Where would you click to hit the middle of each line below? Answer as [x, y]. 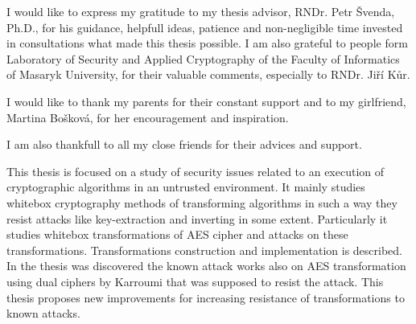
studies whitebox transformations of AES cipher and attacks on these [177, 234]
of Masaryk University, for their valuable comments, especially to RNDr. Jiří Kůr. [208, 74]
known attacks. [43, 313]
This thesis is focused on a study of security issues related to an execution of [196, 171]
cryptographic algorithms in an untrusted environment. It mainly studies [186, 187]
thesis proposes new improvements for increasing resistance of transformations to [206, 297]
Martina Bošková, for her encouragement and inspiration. [148, 117]
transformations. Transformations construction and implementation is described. [204, 250]
